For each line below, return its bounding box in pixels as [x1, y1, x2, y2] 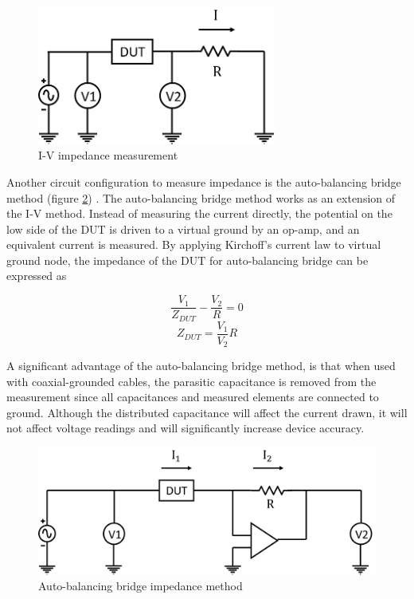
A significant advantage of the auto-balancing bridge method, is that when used [6, 357, 396, 374]
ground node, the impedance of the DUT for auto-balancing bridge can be [6, 251, 369, 268]
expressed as [6, 267, 67, 284]
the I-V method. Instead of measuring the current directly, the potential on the [6, 205, 393, 222]
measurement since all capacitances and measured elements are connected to [6, 388, 379, 405]
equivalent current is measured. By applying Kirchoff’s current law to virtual [6, 236, 381, 253]
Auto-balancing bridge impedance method [38, 577, 243, 594]
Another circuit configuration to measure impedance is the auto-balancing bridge [6, 173, 401, 190]
